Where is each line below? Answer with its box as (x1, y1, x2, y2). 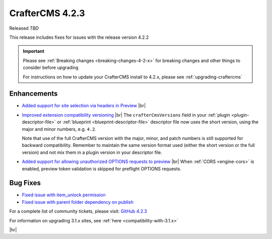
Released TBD (9, 25, 39, 31)
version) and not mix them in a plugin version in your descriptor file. (22, 149, 162, 155)
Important (23, 48, 45, 54)
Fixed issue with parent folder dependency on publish (22, 199, 133, 205)
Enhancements (9, 90, 58, 98)
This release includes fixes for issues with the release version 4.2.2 (9, 34, 149, 40)
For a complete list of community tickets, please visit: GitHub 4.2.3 (9, 208, 147, 214)
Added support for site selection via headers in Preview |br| (22, 103, 146, 109)
